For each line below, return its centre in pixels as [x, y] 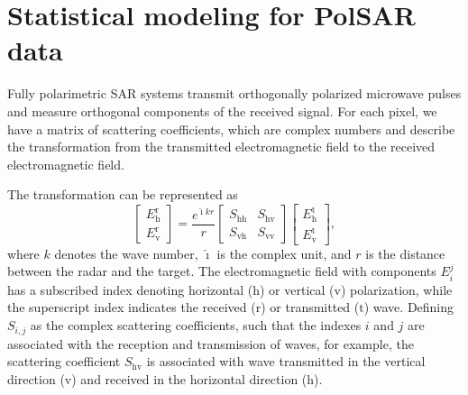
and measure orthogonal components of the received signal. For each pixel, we [222, 110]
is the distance [405, 253]
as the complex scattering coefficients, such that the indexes [196, 325]
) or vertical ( [297, 289]
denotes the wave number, [126, 253]
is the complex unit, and [284, 253]
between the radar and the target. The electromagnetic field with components [222, 271]
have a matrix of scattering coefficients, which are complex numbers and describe [231, 129]
